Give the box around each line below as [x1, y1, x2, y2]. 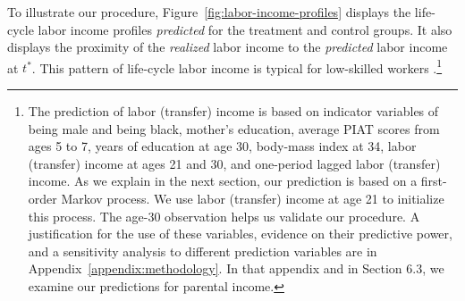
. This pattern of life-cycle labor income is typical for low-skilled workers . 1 [31, 55, 443, 77]
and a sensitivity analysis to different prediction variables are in [28, 241, 377, 260]
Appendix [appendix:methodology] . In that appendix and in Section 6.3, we [28, 259, 444, 278]
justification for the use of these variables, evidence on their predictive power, [28, 224, 452, 243]
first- [420, 171, 447, 190]
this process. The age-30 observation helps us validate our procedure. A [28, 206, 420, 225]
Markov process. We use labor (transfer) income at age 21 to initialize [61, 189, 444, 207]
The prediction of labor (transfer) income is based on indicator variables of [28, 102, 439, 121]
